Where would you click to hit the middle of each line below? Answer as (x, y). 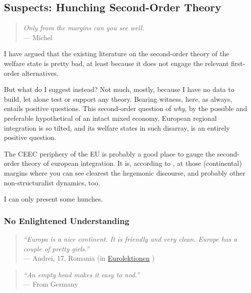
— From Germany (51, 284)
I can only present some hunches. (54, 199)
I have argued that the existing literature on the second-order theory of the (117, 54)
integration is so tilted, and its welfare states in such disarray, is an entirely (117, 127)
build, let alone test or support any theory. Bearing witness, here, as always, (118, 99)
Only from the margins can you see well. (84, 28)
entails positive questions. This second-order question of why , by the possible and (125, 108)
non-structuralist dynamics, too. (52, 182)
